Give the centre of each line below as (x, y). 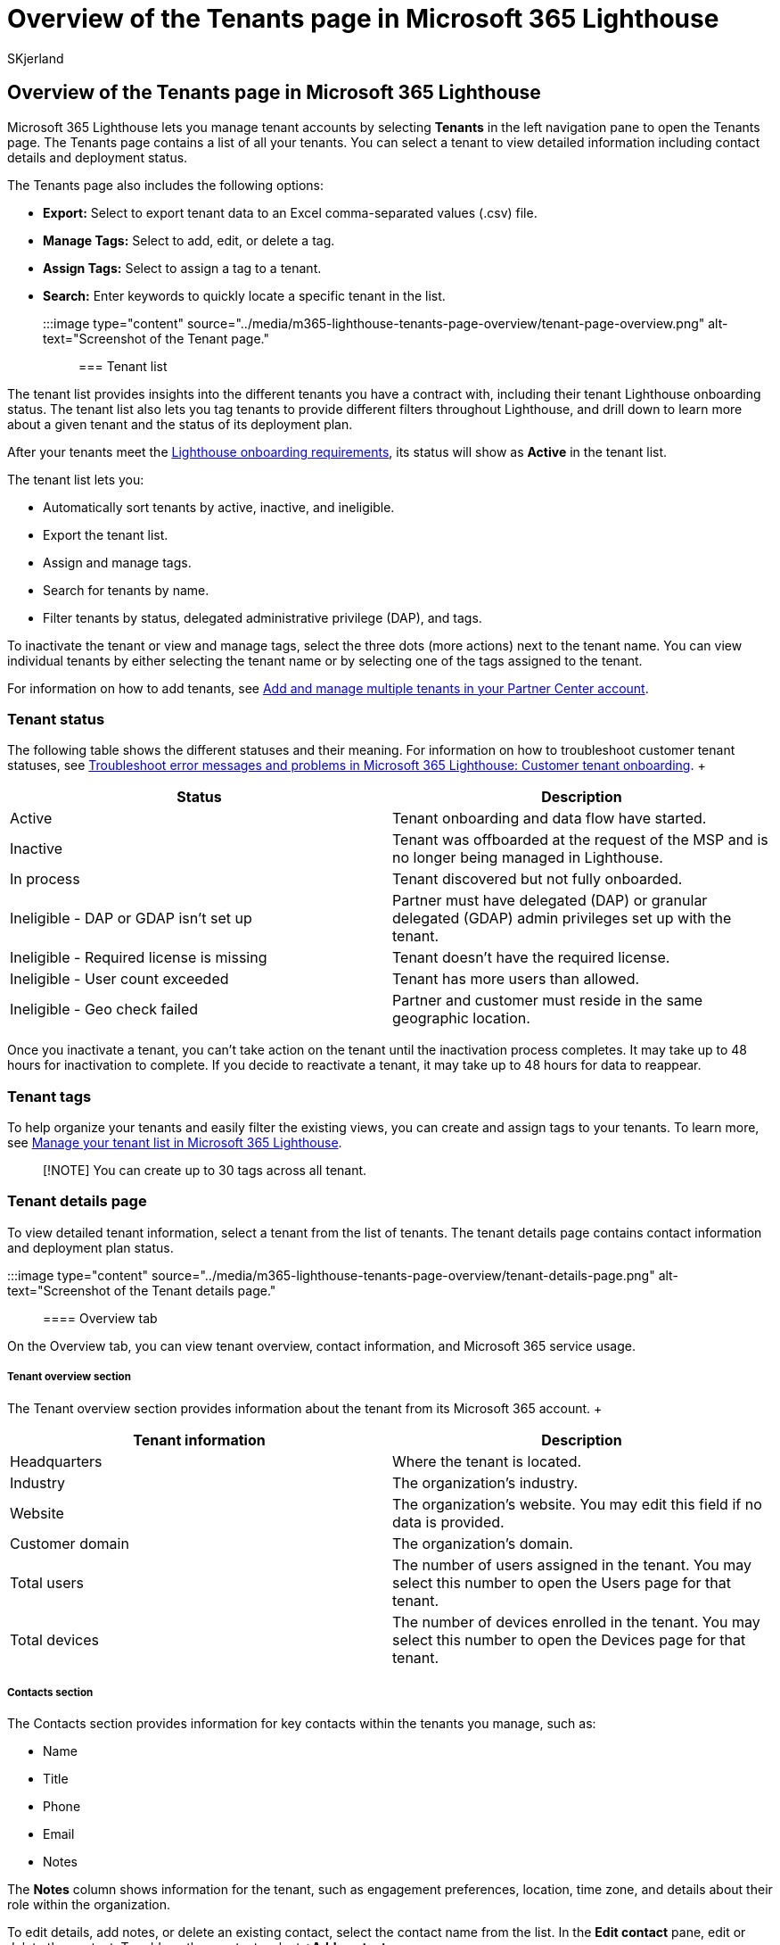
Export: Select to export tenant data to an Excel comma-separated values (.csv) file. (290, 212)
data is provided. (448, 1522)
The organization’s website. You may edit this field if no (577, 1504)
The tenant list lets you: (76, 479)
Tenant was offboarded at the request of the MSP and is (580, 840)
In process (45, 879)
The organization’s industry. (485, 1482)
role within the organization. (89, 1905)
